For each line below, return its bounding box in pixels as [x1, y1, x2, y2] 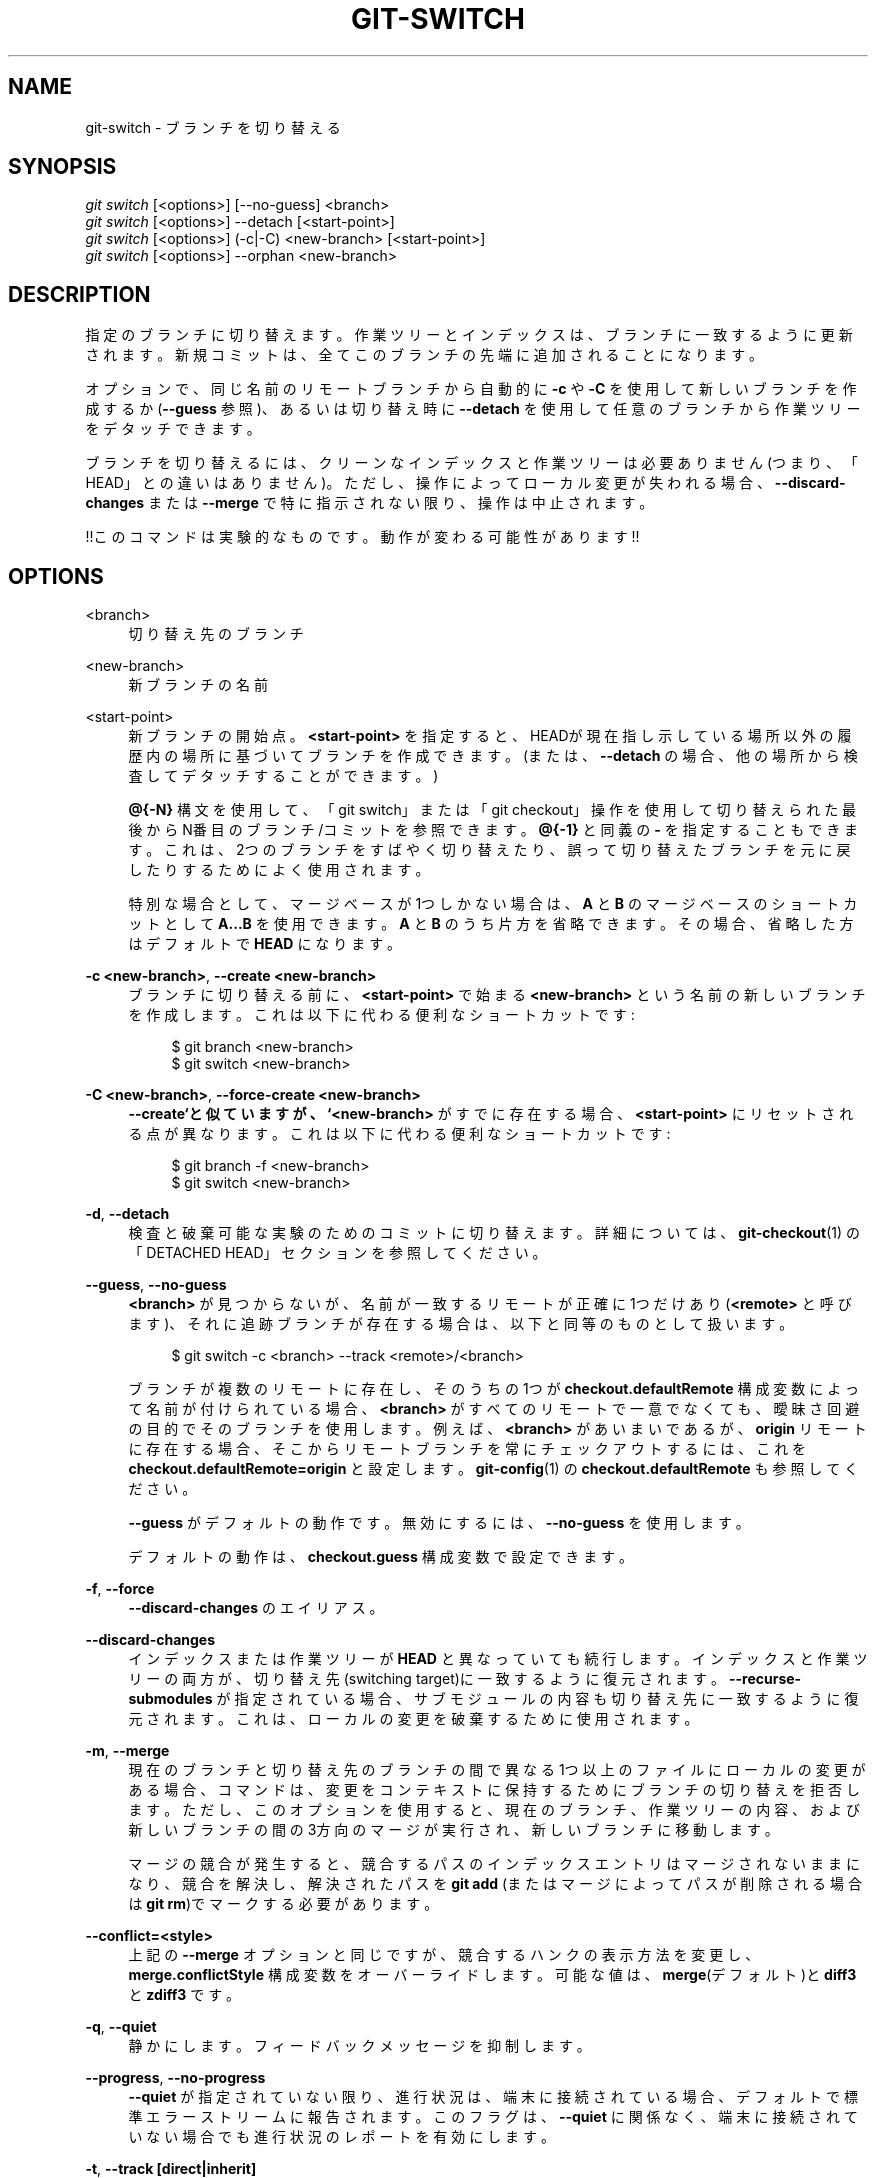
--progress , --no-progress [85, 2069, 266, 2087]
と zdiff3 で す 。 [128, 1986, 241, 2004]
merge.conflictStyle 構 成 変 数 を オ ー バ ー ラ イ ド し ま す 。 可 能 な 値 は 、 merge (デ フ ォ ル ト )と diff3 [128, 1966, 857, 1984]
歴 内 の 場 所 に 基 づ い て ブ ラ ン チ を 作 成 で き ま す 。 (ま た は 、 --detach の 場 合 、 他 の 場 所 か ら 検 [128, 747, 858, 765]
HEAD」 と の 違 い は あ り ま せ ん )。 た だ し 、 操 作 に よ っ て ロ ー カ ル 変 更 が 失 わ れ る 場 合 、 [85, 474, 771, 492]
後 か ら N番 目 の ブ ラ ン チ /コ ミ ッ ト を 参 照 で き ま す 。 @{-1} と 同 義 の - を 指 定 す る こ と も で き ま [128, 821, 859, 839]
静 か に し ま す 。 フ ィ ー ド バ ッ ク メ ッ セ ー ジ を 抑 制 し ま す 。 [128, 2037, 591, 2055]
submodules [128, 1690, 213, 1708]
